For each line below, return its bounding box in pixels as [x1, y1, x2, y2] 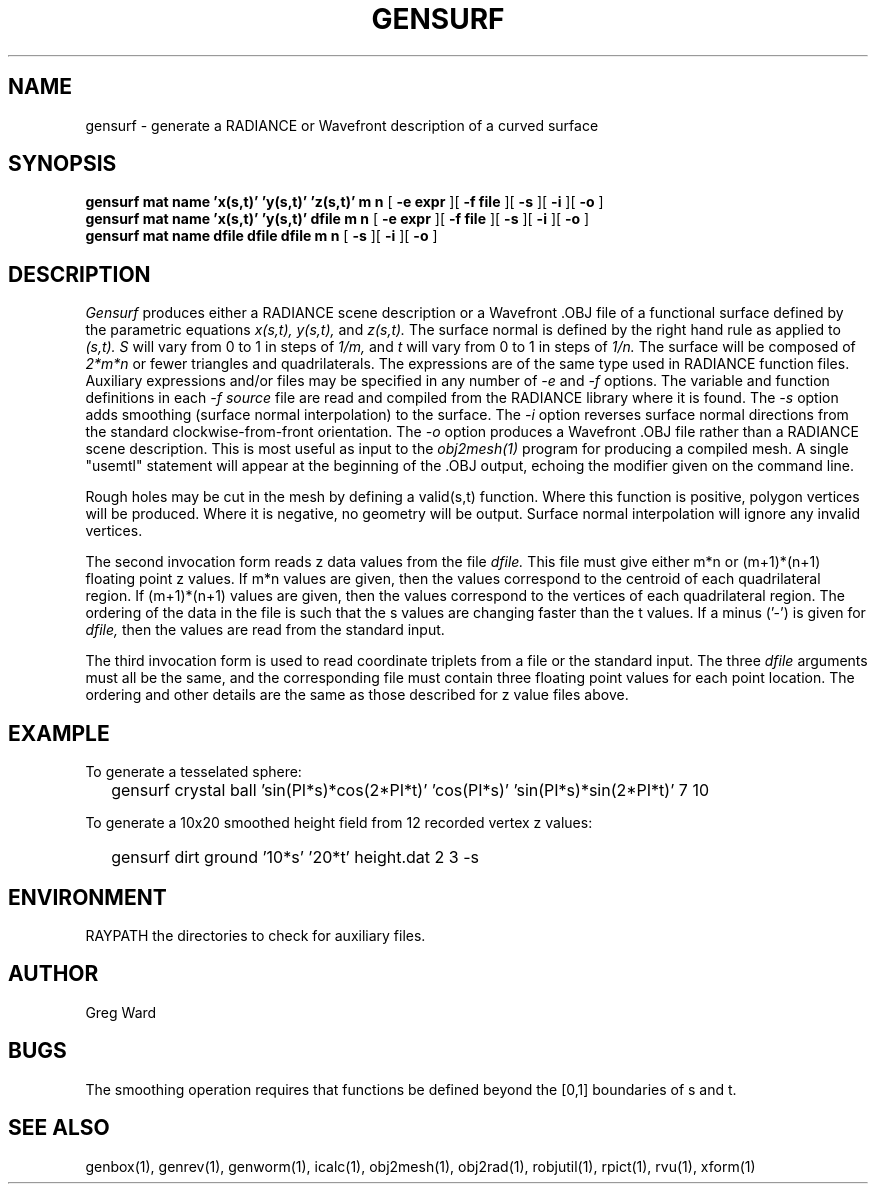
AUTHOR [8, 961, 99, 987]
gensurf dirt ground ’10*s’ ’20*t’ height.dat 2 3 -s [111, 847, 480, 868]
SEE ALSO [8, 1115, 110, 1141]
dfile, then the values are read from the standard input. [85, 621, 445, 639]
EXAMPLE [8, 720, 110, 746]
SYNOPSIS [8, 151, 117, 177]
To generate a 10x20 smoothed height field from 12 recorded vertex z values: [85, 814, 593, 832]
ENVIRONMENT [8, 884, 167, 910]
